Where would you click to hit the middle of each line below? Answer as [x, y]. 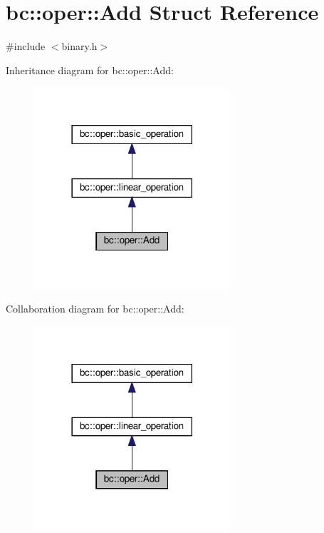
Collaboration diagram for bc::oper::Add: [95, 309]
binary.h [79, 46]
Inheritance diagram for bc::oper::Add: [90, 70]
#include [26, 46]
